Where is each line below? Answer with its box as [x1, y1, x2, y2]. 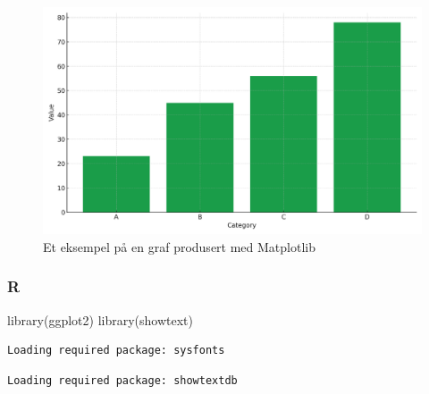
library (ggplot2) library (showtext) [7, 310, 193, 329]
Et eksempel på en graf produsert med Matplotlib [43, 237, 315, 256]
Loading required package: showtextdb [7, 373, 238, 387]
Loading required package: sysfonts [7, 344, 225, 357]
